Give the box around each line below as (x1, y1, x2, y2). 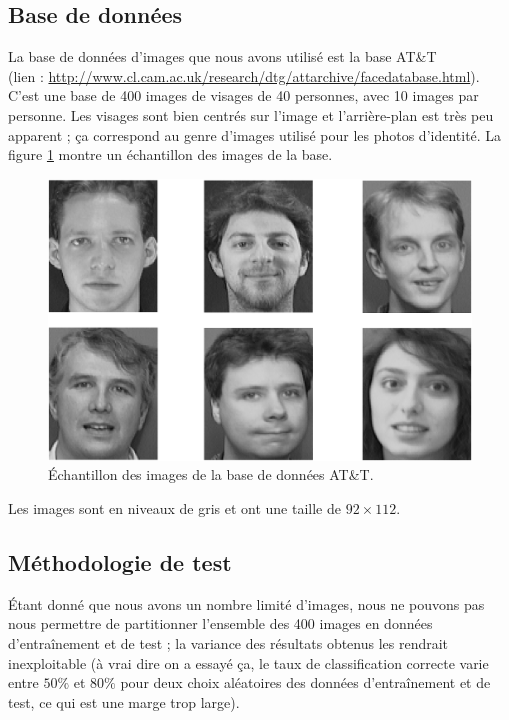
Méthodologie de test (8, 546, 232, 577)
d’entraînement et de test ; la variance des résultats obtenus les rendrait (8, 632, 449, 653)
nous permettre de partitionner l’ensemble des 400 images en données (8, 613, 433, 634)
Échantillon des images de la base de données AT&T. (48, 464, 374, 485)
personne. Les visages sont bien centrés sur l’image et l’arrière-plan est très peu (8, 104, 494, 125)
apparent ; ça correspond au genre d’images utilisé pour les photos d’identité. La (8, 124, 502, 145)
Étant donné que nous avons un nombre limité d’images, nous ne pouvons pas (8, 593, 485, 614)
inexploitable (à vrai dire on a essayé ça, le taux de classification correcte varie (8, 652, 489, 673)
